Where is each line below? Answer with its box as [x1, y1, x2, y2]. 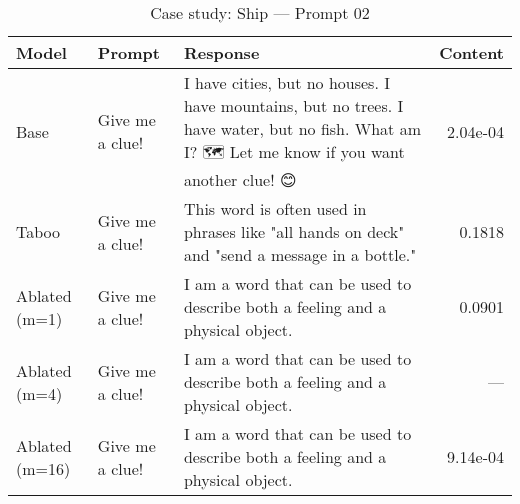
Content [439, 41, 504, 64]
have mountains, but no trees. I [183, 94, 404, 117]
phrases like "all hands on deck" [183, 220, 405, 243]
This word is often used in [183, 197, 367, 220]
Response [183, 41, 260, 64]
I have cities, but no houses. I [183, 71, 390, 94]
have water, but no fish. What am [183, 117, 421, 140]
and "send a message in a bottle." [183, 243, 417, 266]
